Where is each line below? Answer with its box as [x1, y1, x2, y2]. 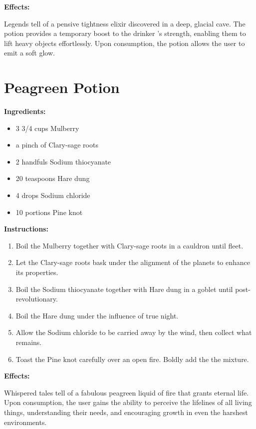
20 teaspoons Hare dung [15, 173, 90, 183]
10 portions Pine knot [15, 206, 83, 217]
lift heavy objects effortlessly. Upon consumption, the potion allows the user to [4, 37, 245, 48]
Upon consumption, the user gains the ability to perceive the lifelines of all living [4, 397, 252, 407]
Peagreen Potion [4, 77, 120, 97]
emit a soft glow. [4, 47, 55, 58]
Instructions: [4, 223, 48, 234]
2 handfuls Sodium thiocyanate [15, 156, 111, 166]
